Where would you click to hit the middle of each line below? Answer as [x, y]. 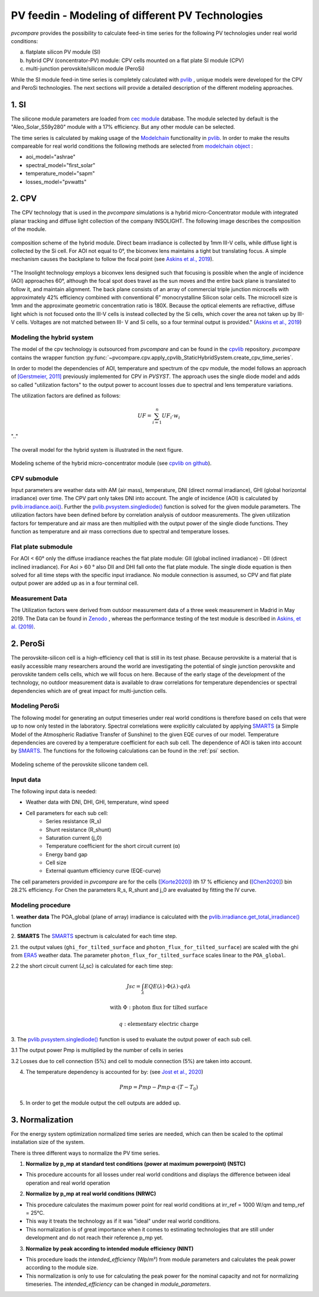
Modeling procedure [41, 905]
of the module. [29, 229]
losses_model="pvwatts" [56, 182]
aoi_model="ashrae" [51, 157]
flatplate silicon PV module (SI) [63, 52]
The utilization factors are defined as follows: [66, 396]
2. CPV [24, 199]
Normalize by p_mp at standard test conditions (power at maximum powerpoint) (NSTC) [136, 1164]
